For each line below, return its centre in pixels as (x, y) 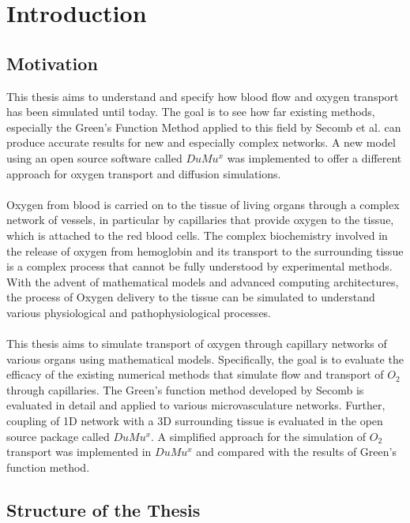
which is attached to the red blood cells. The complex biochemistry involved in (197, 235)
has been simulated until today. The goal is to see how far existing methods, (191, 112)
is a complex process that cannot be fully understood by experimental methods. (199, 266)
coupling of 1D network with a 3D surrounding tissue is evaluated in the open (195, 421)
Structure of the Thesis (103, 509)
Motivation (52, 63)
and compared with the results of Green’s (296, 452)
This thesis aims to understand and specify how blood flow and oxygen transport (203, 96)
